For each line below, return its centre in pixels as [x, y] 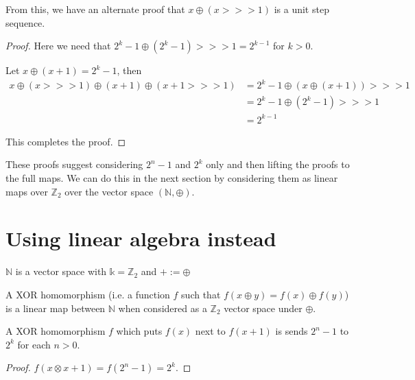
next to [210, 331]
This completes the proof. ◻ [66, 141]
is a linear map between [56, 308]
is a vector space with [61, 271]
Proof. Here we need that [58, 46]
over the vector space [109, 191]
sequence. [25, 22]
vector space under [263, 308]
